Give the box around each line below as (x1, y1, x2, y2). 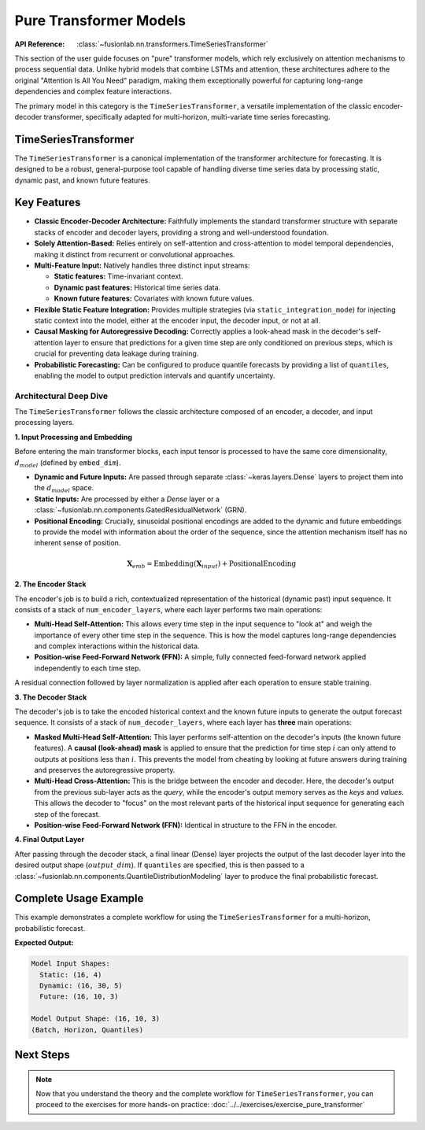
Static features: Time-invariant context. (54, 271, 184, 281)
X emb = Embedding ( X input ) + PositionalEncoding (127, 559, 297, 570)
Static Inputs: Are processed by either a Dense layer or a (34, 494, 220, 504)
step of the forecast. (34, 809, 101, 818)
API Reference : (14, 39, 65, 49)
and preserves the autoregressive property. (34, 765, 176, 774)
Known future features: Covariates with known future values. (54, 294, 255, 303)
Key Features (14, 196, 81, 209)
